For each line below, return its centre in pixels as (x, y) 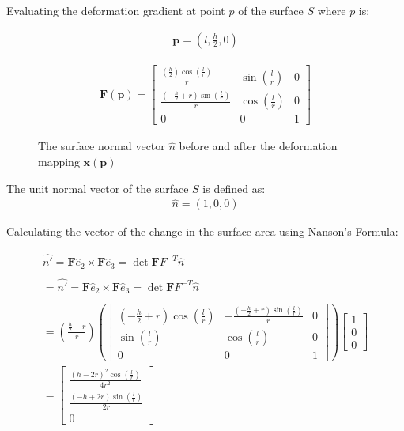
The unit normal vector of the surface (98, 188)
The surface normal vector (102, 146)
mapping (59, 161)
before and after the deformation (258, 146)
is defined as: (234, 188)
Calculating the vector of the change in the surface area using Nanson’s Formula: (202, 231)
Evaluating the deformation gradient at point (116, 10)
